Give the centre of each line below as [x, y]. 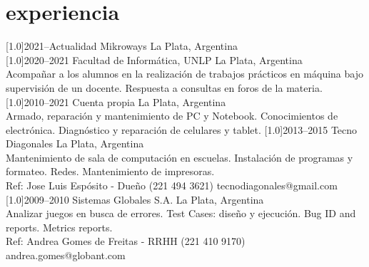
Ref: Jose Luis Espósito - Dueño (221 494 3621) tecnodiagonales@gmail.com [172, 185]
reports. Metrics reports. [59, 227]
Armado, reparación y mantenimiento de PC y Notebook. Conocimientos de [172, 116]
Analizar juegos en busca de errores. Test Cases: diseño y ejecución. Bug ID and [181, 213]
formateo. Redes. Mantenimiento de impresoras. [110, 171]
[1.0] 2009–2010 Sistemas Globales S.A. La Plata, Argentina [135, 199]
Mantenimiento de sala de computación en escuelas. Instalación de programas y [180, 157]
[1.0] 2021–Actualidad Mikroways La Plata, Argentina [122, 46]
